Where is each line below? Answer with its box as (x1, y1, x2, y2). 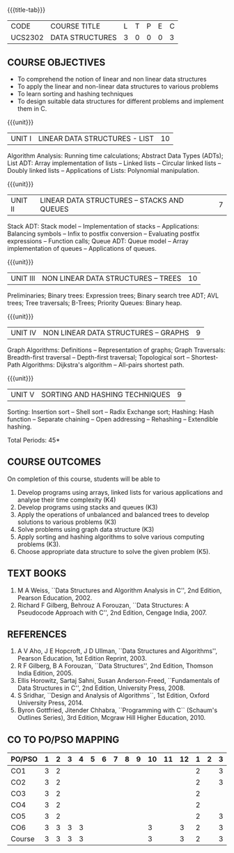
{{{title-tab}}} (7, 6, 46, 14)
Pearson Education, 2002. (17, 593, 93, 601)
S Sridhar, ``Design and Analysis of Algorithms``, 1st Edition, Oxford (17, 691, 210, 700)
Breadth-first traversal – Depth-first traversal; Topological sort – (7, 353, 190, 361)
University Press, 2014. (17, 699, 84, 707)
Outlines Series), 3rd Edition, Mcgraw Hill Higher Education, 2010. (17, 714, 206, 722)
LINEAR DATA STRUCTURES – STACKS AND (40, 196, 185, 205)
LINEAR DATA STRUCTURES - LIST (38, 134, 155, 143)
